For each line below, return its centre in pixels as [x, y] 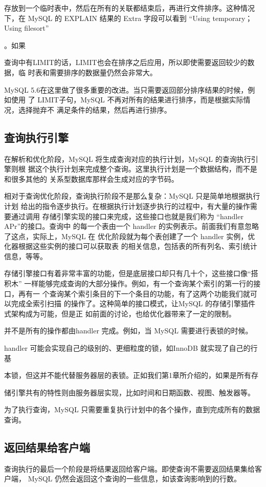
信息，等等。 [26, 256]
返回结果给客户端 [47, 447]
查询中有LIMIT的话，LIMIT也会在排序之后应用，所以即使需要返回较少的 [126, 62]
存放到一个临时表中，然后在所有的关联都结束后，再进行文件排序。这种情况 [129, 8]
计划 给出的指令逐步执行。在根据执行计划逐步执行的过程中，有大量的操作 [127, 206]
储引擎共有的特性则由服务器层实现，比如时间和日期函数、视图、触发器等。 [129, 392]
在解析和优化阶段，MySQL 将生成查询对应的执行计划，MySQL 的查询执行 [128, 158]
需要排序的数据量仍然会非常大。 [103, 72]
